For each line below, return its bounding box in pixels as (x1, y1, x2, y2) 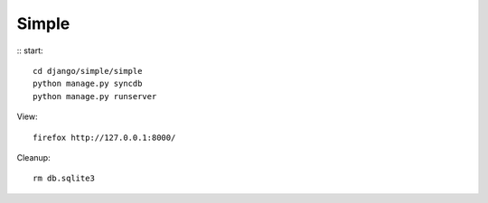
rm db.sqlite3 (33, 173, 95, 184)
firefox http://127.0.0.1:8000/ (33, 132, 176, 143)
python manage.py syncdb (33, 78, 143, 89)
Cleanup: (16, 152, 51, 162)
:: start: (16, 45, 44, 56)
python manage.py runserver (33, 91, 157, 101)
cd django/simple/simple (33, 66, 143, 76)
